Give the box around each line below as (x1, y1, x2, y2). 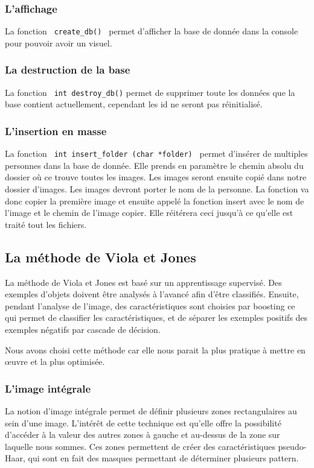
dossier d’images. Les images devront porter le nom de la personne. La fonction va (5, 183, 309, 195)
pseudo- (278, 440, 307, 452)
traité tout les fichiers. (5, 218, 87, 230)
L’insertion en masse (5, 123, 107, 138)
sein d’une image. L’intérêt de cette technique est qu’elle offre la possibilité (5, 416, 281, 429)
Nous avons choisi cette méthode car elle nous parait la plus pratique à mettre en (5, 343, 306, 356)
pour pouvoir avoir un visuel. (5, 36, 112, 49)
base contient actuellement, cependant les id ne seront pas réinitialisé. (5, 98, 263, 110)
